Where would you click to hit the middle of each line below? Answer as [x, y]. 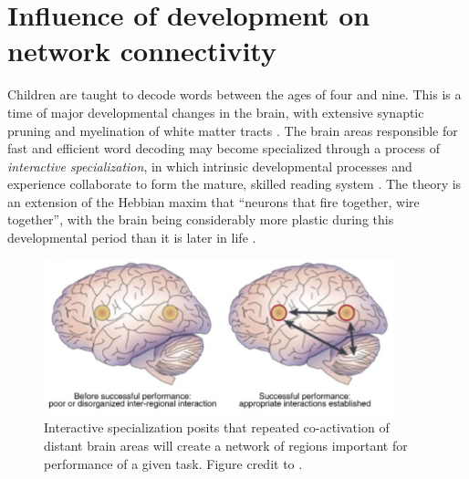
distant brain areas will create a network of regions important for [226, 445]
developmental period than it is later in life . [132, 238]
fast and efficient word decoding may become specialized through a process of [224, 148]
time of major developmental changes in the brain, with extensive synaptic [216, 112]
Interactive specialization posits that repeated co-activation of [217, 427]
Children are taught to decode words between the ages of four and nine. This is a [234, 94]
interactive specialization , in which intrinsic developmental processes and [210, 166]
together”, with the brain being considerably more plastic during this [201, 219]
